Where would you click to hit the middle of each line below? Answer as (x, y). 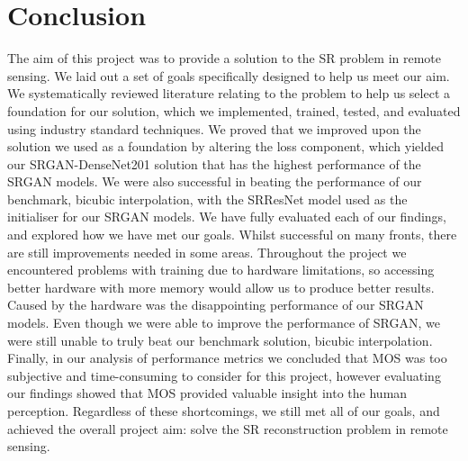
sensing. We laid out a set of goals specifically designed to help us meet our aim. (229, 75)
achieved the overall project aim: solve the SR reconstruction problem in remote (228, 428)
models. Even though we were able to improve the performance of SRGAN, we (224, 323)
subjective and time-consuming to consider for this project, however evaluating (224, 375)
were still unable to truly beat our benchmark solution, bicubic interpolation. (220, 340)
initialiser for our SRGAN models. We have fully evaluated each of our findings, (227, 217)
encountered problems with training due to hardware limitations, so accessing (221, 270)
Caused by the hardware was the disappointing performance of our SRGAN (216, 305)
